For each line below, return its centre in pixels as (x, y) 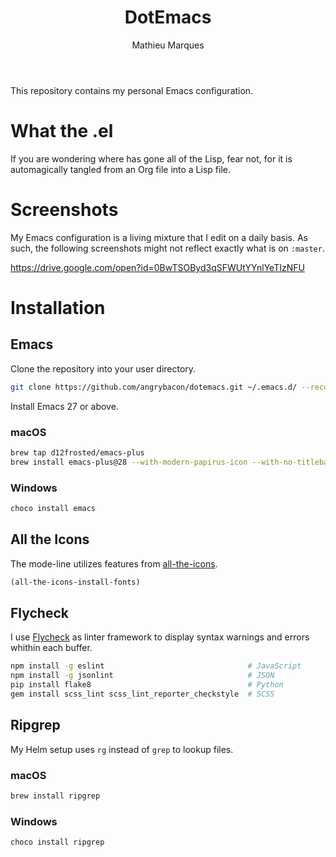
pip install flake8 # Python (147, 685)
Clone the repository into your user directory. (103, 368)
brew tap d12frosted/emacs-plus (77, 452)
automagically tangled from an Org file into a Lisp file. (120, 169)
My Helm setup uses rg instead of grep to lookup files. (122, 749)
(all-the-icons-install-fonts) (75, 582)
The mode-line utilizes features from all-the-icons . (114, 563)
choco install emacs (53, 509)
